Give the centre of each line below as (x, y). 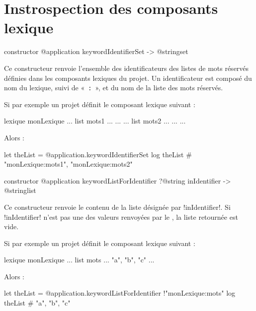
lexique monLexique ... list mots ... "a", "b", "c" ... (79, 260)
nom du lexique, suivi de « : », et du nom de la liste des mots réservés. (114, 88)
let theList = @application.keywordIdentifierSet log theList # (98, 154)
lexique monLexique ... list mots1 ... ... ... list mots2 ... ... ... (95, 121)
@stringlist (20, 190)
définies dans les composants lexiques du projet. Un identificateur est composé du (128, 78)
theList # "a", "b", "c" (37, 303)
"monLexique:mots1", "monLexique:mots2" (68, 164)
